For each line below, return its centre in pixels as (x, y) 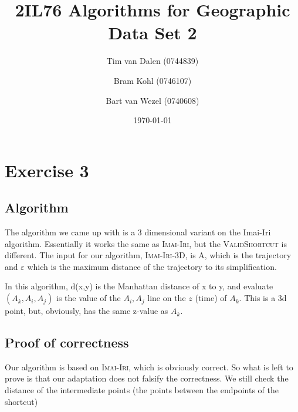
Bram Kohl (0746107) (153, 80)
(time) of (211, 298)
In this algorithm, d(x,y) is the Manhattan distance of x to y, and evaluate (139, 286)
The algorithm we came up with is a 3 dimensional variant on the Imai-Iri (138, 232)
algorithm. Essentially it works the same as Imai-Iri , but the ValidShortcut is (146, 243)
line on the (167, 298)
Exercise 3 (47, 170)
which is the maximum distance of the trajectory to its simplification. (152, 266)
